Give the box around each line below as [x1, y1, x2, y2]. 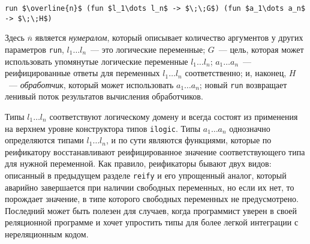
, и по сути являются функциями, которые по [106, 134, 272, 146]
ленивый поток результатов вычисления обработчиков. [5, 90, 203, 103]
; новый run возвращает [199, 78, 287, 91]
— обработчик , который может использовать [8, 78, 174, 91]
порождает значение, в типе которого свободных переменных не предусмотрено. [5, 192, 299, 205]
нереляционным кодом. [5, 228, 89, 240]
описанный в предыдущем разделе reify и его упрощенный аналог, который [5, 169, 287, 182]
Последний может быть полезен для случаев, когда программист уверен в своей [5, 204, 297, 216]
